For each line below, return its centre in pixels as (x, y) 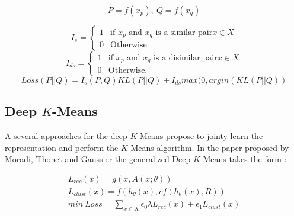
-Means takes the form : (243, 159)
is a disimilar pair (186, 58)
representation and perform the (62, 147)
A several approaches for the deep (66, 136)
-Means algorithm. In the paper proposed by (208, 147)
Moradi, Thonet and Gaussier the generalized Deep (98, 159)
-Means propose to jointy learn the (200, 136)
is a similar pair (184, 32)
